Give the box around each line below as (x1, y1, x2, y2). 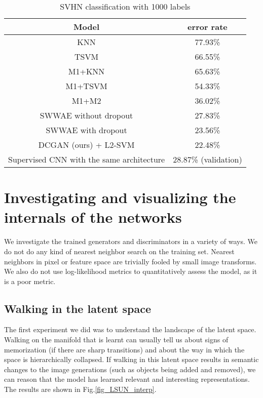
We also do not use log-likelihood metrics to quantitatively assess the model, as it (4, 266, 257, 276)
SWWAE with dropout (46, 124, 127, 136)
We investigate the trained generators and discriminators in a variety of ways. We (4, 236, 257, 247)
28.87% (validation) (173, 153, 242, 165)
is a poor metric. (4, 275, 56, 286)
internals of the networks (4, 207, 182, 227)
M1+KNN (68, 65, 105, 77)
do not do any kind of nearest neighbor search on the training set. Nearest (4, 246, 235, 256)
